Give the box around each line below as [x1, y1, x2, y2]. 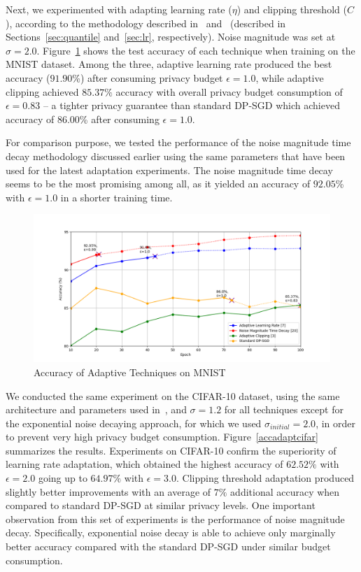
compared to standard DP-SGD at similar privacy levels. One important [6, 498, 316, 513]
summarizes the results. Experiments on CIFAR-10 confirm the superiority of [6, 443, 337, 457]
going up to [38, 471, 87, 485]
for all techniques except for [224, 402, 344, 417]
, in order [316, 415, 355, 430]
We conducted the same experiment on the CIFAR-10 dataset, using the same [6, 388, 340, 403]
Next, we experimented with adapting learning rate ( [6, 2, 232, 16]
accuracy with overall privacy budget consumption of [115, 84, 343, 99]
